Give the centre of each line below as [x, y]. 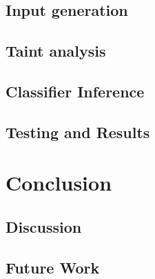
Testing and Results [78, 132]
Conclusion [59, 183]
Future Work [53, 267]
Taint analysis [56, 51]
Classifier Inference [75, 91]
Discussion [44, 226]
